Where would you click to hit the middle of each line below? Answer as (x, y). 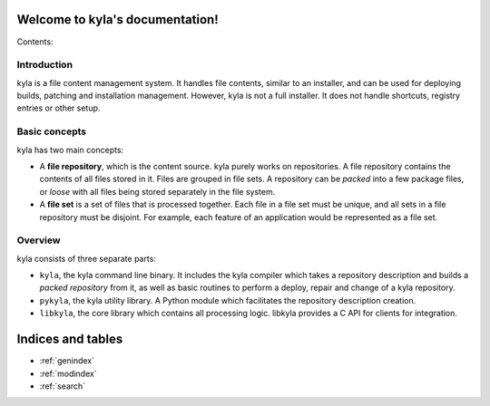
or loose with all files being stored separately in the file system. (157, 191)
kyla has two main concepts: (70, 150)
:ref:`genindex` (67, 361)
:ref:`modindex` (68, 373)
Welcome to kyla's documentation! (118, 19)
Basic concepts (51, 131)
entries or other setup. (59, 108)
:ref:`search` (63, 386)
